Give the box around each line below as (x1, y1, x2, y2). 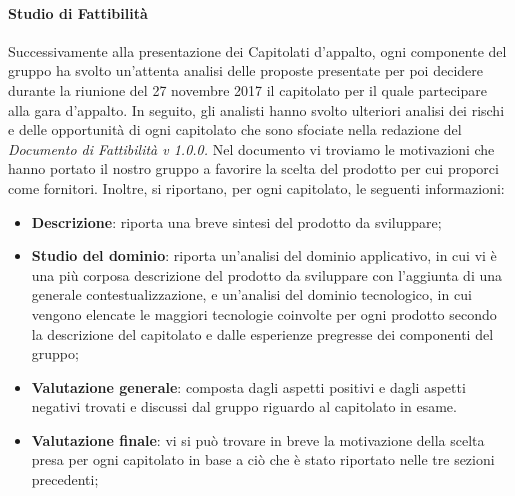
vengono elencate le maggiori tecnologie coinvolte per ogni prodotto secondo (31, 303, 497, 324)
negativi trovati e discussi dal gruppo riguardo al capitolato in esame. (31, 396, 457, 417)
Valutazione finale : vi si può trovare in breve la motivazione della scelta (31, 429, 485, 450)
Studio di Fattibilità (8, 2, 148, 23)
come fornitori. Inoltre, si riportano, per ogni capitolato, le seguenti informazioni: (8, 177, 505, 198)
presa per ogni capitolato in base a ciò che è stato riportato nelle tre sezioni (31, 449, 495, 470)
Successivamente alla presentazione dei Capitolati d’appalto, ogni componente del (8, 40, 507, 61)
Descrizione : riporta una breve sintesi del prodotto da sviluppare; (31, 211, 442, 232)
